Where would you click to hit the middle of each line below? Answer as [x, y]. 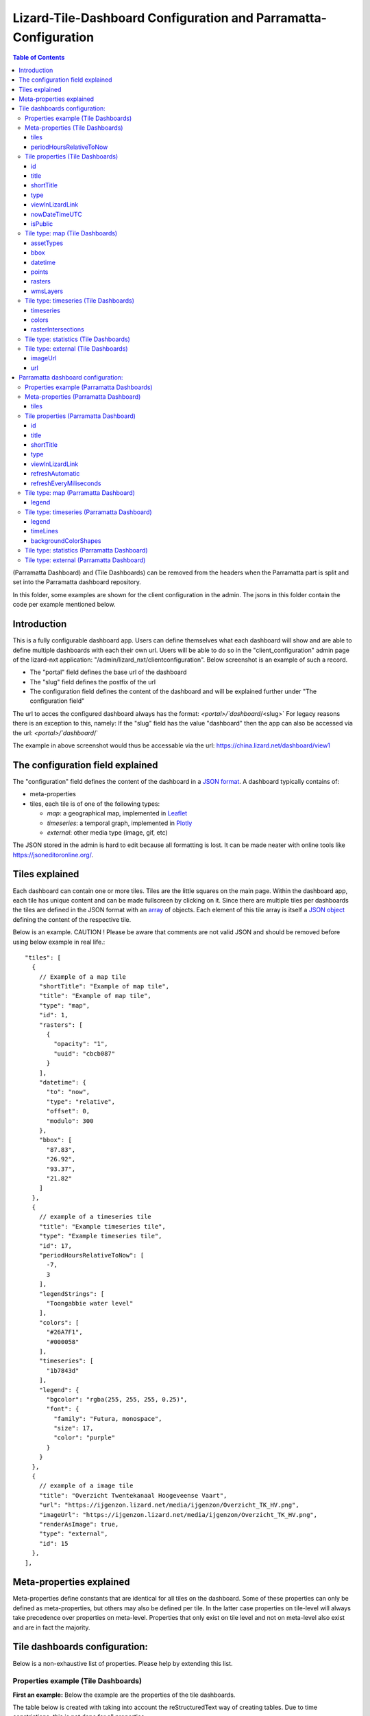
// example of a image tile [86, 1486]
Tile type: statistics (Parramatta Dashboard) [86, 550]
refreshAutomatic [56, 474]
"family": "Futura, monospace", [108, 1418]
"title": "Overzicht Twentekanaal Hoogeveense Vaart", [133, 1495]
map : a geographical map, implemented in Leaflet [117, 813]
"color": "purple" [85, 1438]
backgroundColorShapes [66, 541]
